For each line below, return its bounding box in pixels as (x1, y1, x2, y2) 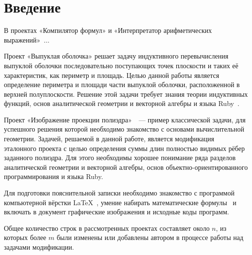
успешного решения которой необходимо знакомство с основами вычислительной (4, 124, 244, 134)
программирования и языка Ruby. (4, 171, 103, 181)
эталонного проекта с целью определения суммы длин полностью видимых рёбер (4, 143, 245, 153)
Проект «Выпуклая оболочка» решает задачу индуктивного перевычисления (4, 51, 229, 61)
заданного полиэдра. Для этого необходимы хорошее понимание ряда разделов (4, 152, 236, 163)
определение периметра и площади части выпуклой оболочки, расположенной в (4, 79, 240, 90)
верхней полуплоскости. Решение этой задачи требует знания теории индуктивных (4, 89, 248, 99)
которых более (4, 232, 47, 242)
